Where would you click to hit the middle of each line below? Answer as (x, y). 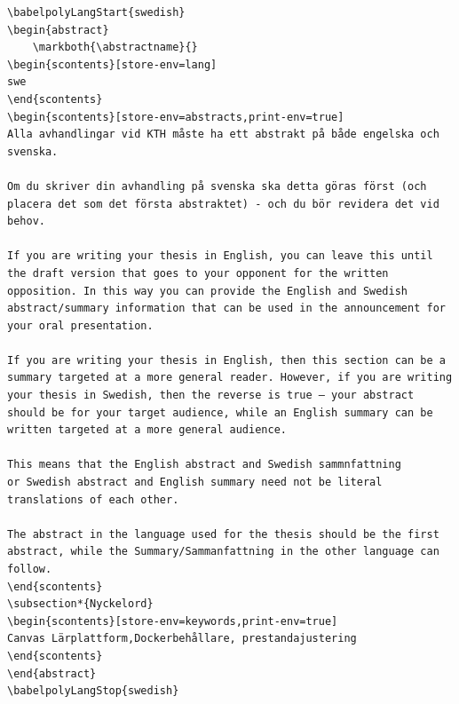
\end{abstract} (52, 673)
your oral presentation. (80, 325)
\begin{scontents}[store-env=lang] (112, 64)
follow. (30, 569)
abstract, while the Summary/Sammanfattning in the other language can (223, 552)
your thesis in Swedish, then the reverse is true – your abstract (211, 396)
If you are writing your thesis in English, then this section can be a (226, 360)
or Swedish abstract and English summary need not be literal (195, 483)
